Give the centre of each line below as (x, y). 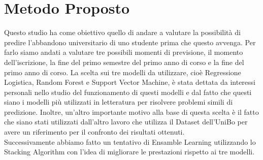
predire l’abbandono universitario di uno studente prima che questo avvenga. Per (130, 42)
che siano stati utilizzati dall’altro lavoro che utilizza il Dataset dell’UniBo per (126, 122)
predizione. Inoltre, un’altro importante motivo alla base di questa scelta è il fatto (131, 111)
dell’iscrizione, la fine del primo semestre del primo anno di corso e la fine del (124, 62)
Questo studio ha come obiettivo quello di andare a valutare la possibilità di (122, 32)
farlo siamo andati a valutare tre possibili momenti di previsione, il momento (124, 52)
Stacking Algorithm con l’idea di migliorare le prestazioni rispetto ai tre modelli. (129, 152)
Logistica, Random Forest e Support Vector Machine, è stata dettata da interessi (130, 82)
